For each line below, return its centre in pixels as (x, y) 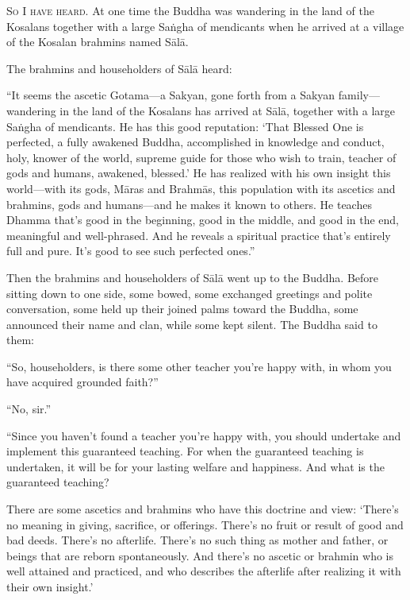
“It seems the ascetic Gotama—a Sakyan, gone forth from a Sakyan (171, 95)
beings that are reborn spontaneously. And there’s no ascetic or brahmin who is (200, 555)
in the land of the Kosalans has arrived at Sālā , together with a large (228, 110)
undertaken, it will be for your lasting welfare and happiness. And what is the (195, 466)
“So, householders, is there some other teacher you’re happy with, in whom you (199, 366)
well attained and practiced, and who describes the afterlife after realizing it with (204, 571)
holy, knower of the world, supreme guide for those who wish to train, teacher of (201, 157)
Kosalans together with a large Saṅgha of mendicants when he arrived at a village (205, 26)
